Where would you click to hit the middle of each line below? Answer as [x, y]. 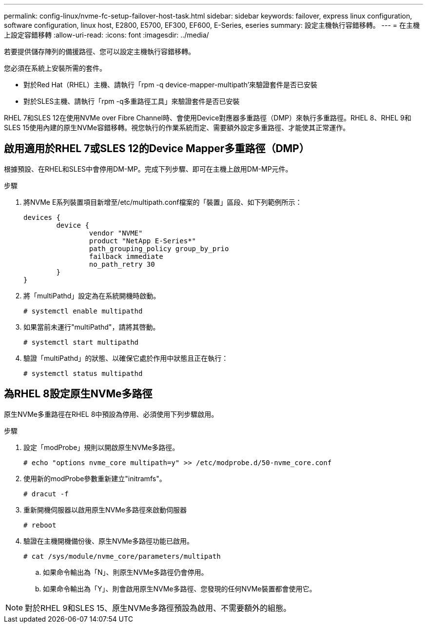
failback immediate [126, 256]
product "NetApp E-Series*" [143, 241]
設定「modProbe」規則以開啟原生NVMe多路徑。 [101, 447]
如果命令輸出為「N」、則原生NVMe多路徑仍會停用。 [126, 572]
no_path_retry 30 [122, 264]
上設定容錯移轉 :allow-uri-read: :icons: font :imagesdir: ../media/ [107, 35]
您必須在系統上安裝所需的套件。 [55, 68]
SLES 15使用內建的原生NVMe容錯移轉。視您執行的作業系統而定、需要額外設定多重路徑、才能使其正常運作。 [177, 127]
